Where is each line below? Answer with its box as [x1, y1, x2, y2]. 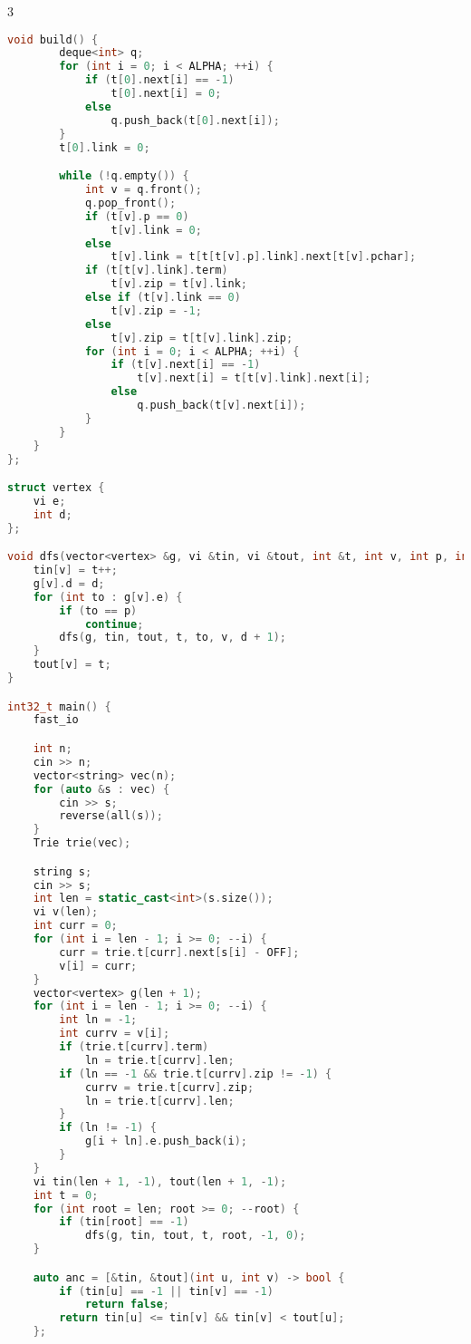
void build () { [7, 33, 99, 46]
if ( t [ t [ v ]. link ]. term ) [84, 264, 228, 277]
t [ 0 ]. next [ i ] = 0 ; [111, 87, 222, 101]
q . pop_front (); [84, 196, 177, 209]
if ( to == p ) [59, 604, 138, 617]
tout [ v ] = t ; [33, 658, 111, 672]
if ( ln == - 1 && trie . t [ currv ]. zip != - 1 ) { [59, 1067, 332, 1080]
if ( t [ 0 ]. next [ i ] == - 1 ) [84, 73, 235, 87]
